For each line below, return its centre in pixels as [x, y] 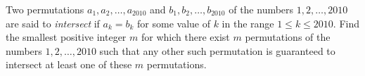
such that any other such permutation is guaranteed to [217, 50]
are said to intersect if [53, 23]
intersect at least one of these [69, 64]
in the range [248, 23]
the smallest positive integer [66, 37]
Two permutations [45, 9]
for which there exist [185, 37]
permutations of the [288, 37]
